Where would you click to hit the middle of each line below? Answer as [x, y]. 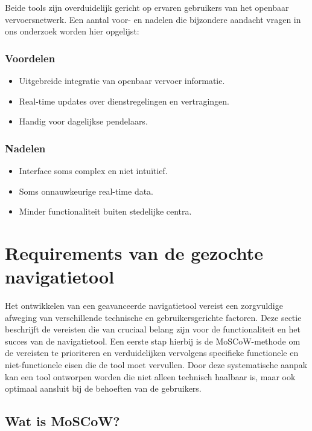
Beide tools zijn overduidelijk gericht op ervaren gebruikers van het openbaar [147, 7]
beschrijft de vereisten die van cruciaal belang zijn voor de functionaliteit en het [153, 329]
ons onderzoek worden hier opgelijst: [72, 31]
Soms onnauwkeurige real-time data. [86, 191]
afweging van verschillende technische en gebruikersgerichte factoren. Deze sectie [153, 317]
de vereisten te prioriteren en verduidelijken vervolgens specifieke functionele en [152, 353]
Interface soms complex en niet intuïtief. [93, 170]
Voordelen [30, 58]
